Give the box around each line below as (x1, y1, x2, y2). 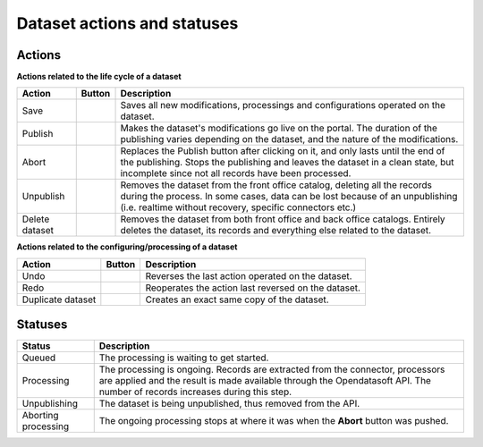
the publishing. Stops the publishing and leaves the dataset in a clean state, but (120, 156, 454, 169)
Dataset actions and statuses (16, 13, 239, 33)
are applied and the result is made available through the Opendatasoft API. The (98, 375, 431, 387)
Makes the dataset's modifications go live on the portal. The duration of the (120, 122, 438, 134)
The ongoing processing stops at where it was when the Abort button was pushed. (98, 415, 449, 427)
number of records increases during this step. (98, 385, 292, 398)
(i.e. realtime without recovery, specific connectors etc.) (120, 201, 357, 214)
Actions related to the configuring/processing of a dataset (16, 241, 238, 252)
